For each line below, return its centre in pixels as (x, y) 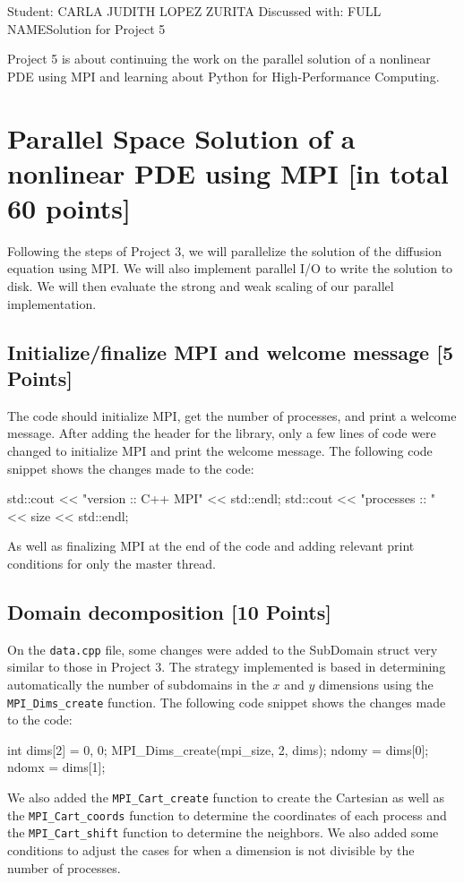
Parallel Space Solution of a (181, 137)
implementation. (52, 303)
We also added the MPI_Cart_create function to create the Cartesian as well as (226, 797)
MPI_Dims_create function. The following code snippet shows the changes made (227, 702)
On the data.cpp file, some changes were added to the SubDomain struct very (223, 649)
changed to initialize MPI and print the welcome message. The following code (220, 451)
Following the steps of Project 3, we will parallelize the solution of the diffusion (224, 250)
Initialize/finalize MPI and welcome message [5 (230, 351)
